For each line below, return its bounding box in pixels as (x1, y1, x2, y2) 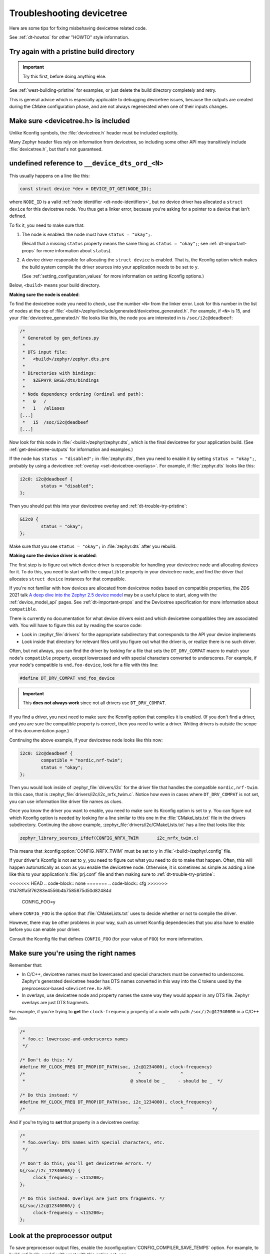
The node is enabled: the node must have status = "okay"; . (21, 231, 152, 238)
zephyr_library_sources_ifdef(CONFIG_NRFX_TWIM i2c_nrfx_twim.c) (19, 835, 199, 841)
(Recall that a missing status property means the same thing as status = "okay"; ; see (21, 241, 208, 247)
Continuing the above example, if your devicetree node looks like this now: (9, 737, 163, 743)
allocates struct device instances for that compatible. (9, 576, 126, 582)
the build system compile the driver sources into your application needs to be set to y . (21, 264, 199, 270)
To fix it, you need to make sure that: (9, 222, 85, 228)
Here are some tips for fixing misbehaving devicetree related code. (9, 25, 147, 31)
